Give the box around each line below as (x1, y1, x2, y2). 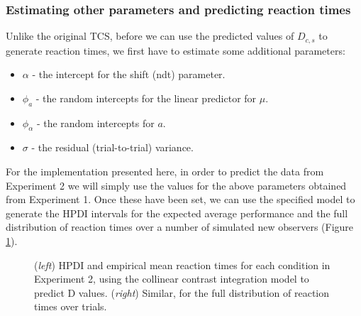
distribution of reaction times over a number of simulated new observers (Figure (6, 219, 354, 234)
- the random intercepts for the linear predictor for (35, 90, 257, 105)
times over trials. (34, 299, 107, 314)
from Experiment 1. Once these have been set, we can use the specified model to (6, 192, 355, 207)
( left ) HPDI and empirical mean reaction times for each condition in (34, 257, 331, 272)
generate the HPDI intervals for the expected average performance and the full (6, 205, 348, 220)
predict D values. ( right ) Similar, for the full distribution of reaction (34, 285, 330, 300)
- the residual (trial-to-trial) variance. (31, 140, 194, 155)
